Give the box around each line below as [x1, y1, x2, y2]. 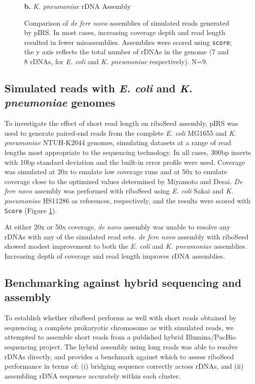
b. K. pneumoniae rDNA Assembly [24, 1, 131, 11]
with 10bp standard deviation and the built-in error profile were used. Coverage [4, 156, 245, 167]
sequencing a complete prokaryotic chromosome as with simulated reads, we [4, 322, 234, 332]
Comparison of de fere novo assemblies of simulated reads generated [24, 17, 229, 28]
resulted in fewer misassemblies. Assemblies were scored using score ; [24, 37, 232, 47]
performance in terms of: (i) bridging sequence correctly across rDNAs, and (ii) [4, 361, 244, 371]
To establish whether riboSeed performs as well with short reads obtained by [4, 312, 237, 323]
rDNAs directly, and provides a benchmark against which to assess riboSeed [4, 351, 234, 361]
